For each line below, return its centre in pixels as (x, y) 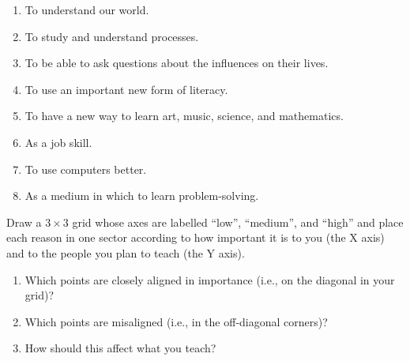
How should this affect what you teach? (120, 348)
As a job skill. (58, 142)
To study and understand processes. (112, 36)
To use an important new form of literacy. (126, 89)
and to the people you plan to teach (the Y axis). (126, 252)
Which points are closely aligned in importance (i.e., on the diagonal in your (210, 279)
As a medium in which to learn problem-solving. (142, 196)
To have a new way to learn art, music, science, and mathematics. (184, 116)
